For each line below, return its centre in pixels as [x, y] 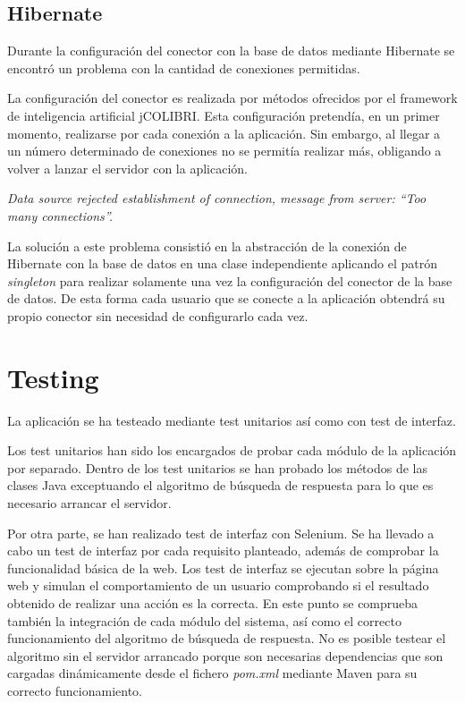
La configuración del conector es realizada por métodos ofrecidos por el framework [232, 98]
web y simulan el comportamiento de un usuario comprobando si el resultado [218, 585]
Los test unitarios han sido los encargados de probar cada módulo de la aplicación [232, 450]
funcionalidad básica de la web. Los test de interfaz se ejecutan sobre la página [223, 567]
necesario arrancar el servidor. [89, 503]
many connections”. [60, 215]
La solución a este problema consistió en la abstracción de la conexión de [207, 246]
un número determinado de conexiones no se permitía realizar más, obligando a [224, 151]
